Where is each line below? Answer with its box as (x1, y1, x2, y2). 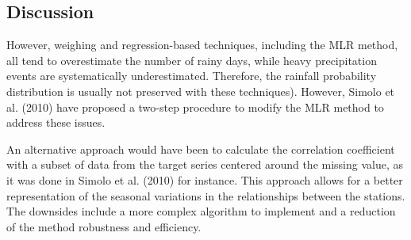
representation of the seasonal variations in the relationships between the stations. (6, 187, 405, 204)
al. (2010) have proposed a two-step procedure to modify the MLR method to (6, 98, 384, 115)
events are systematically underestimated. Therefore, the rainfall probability (6, 67, 377, 84)
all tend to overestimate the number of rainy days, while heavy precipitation (6, 51, 377, 68)
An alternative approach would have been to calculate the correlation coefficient (6, 140, 395, 157)
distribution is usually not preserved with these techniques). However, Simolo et (6, 82, 395, 99)
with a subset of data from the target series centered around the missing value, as (6, 156, 404, 173)
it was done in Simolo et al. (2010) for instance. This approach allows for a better (6, 171, 403, 188)
